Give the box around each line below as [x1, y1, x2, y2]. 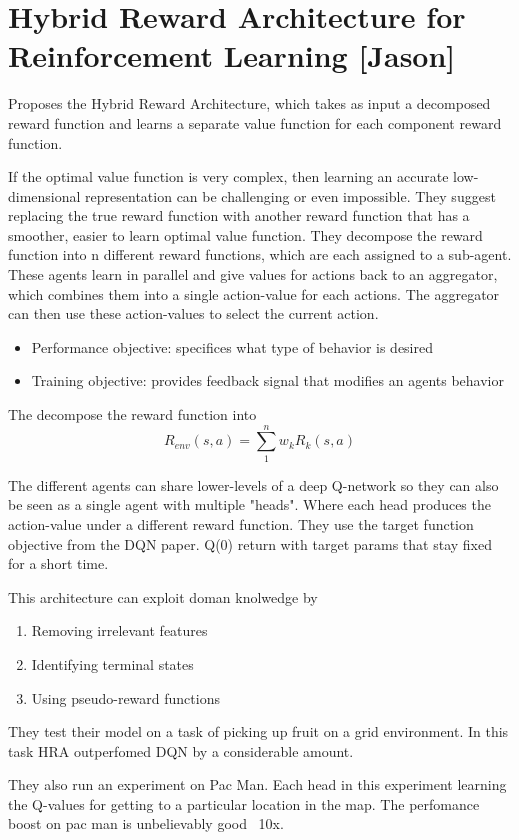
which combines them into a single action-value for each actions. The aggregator [8, 283, 500, 304]
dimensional [8, 185, 81, 206]
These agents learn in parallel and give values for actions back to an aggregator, [8, 264, 498, 285]
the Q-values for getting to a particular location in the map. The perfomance [8, 793, 480, 814]
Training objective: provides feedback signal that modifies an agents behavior [31, 370, 504, 391]
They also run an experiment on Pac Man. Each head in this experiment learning [8, 774, 507, 795]
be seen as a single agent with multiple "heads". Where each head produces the [8, 494, 491, 515]
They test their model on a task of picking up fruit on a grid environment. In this [8, 721, 509, 742]
